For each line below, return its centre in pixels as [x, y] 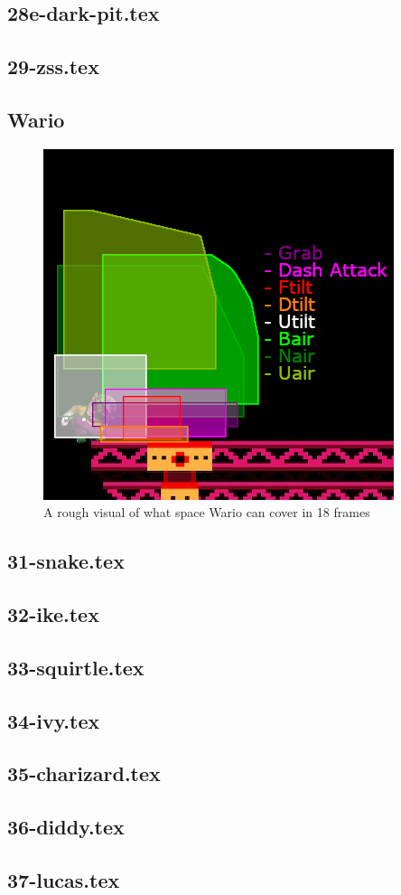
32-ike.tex [53, 614]
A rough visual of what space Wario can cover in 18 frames [207, 512]
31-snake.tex [66, 561]
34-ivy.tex [54, 720]
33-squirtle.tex [76, 667]
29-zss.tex [53, 66]
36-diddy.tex [66, 827]
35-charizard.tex [84, 773]
